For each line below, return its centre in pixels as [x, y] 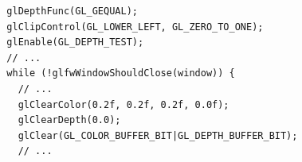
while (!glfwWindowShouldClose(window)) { [121, 73]
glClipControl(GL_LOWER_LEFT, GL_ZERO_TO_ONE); [135, 27]
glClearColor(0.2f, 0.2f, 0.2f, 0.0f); [124, 104]
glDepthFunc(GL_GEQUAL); [72, 11]
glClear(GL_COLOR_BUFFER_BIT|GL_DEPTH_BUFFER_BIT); [158, 135]
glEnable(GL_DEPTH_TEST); [75, 42]
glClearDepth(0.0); [69, 120]
